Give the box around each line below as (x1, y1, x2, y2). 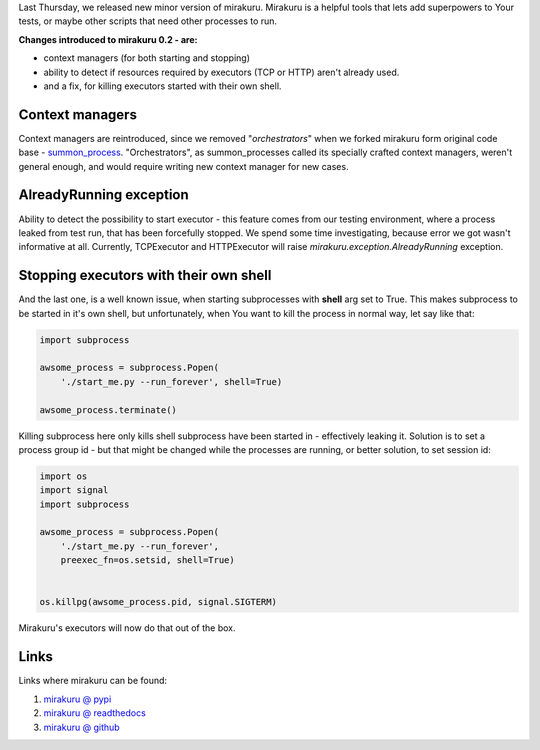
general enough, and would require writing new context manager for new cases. (18, 160, 349, 172)
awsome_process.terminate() (39, 404, 177, 415)
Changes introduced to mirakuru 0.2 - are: (18, 33, 198, 45)
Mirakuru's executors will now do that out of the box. (18, 622, 236, 634)
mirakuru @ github (43, 721, 120, 733)
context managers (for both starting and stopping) (43, 52, 250, 64)
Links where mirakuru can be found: (18, 675, 168, 687)
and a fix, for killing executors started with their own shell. (43, 80, 282, 92)
